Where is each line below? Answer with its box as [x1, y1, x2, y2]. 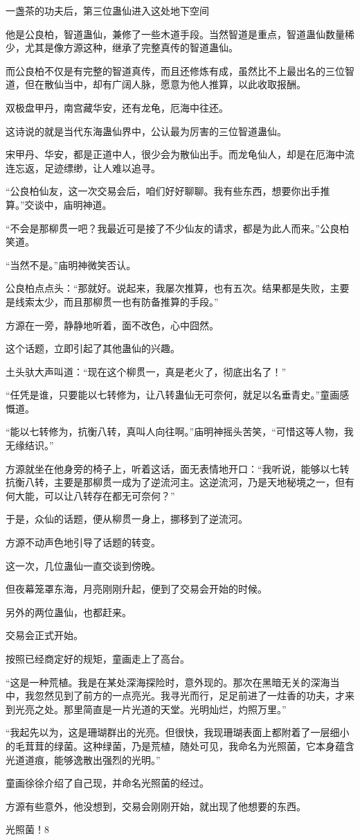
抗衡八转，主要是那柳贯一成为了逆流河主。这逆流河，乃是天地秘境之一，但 [6, 475, 345, 489]
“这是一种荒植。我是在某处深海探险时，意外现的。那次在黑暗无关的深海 [6, 674, 330, 689]
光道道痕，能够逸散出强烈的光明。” [6, 752, 161, 767]
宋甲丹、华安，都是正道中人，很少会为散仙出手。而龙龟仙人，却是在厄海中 [6, 147, 345, 161]
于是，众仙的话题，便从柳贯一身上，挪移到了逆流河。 [6, 511, 248, 526]
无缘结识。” [6, 438, 54, 453]
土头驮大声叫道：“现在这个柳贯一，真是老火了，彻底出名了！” [6, 364, 287, 378]
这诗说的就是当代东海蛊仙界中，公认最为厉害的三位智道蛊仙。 [6, 123, 287, 138]
